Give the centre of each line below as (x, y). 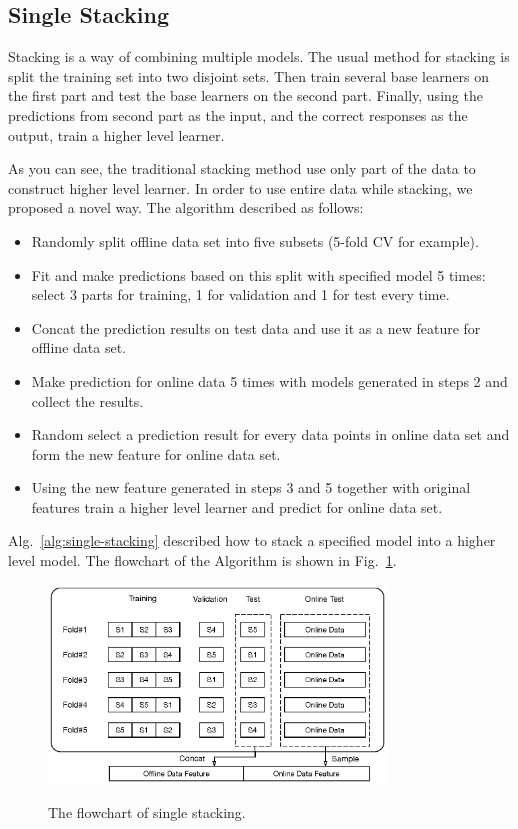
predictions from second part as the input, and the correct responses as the (238, 114)
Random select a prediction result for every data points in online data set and (270, 434)
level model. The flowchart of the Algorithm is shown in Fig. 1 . (202, 560)
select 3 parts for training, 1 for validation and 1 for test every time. (240, 294)
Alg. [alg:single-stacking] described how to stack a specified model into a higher (252, 540)
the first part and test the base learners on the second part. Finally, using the (245, 95)
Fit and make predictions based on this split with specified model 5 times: (258, 274)
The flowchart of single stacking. (147, 812)
